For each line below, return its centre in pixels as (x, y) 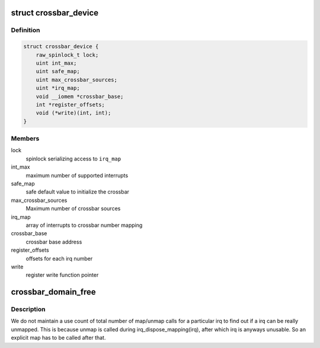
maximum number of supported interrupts (77, 175)
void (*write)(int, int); (73, 113)
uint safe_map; (58, 72)
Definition (25, 30)
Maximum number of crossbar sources (73, 208)
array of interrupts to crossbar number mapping (84, 225)
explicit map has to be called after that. (58, 338)
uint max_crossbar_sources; (77, 80)
